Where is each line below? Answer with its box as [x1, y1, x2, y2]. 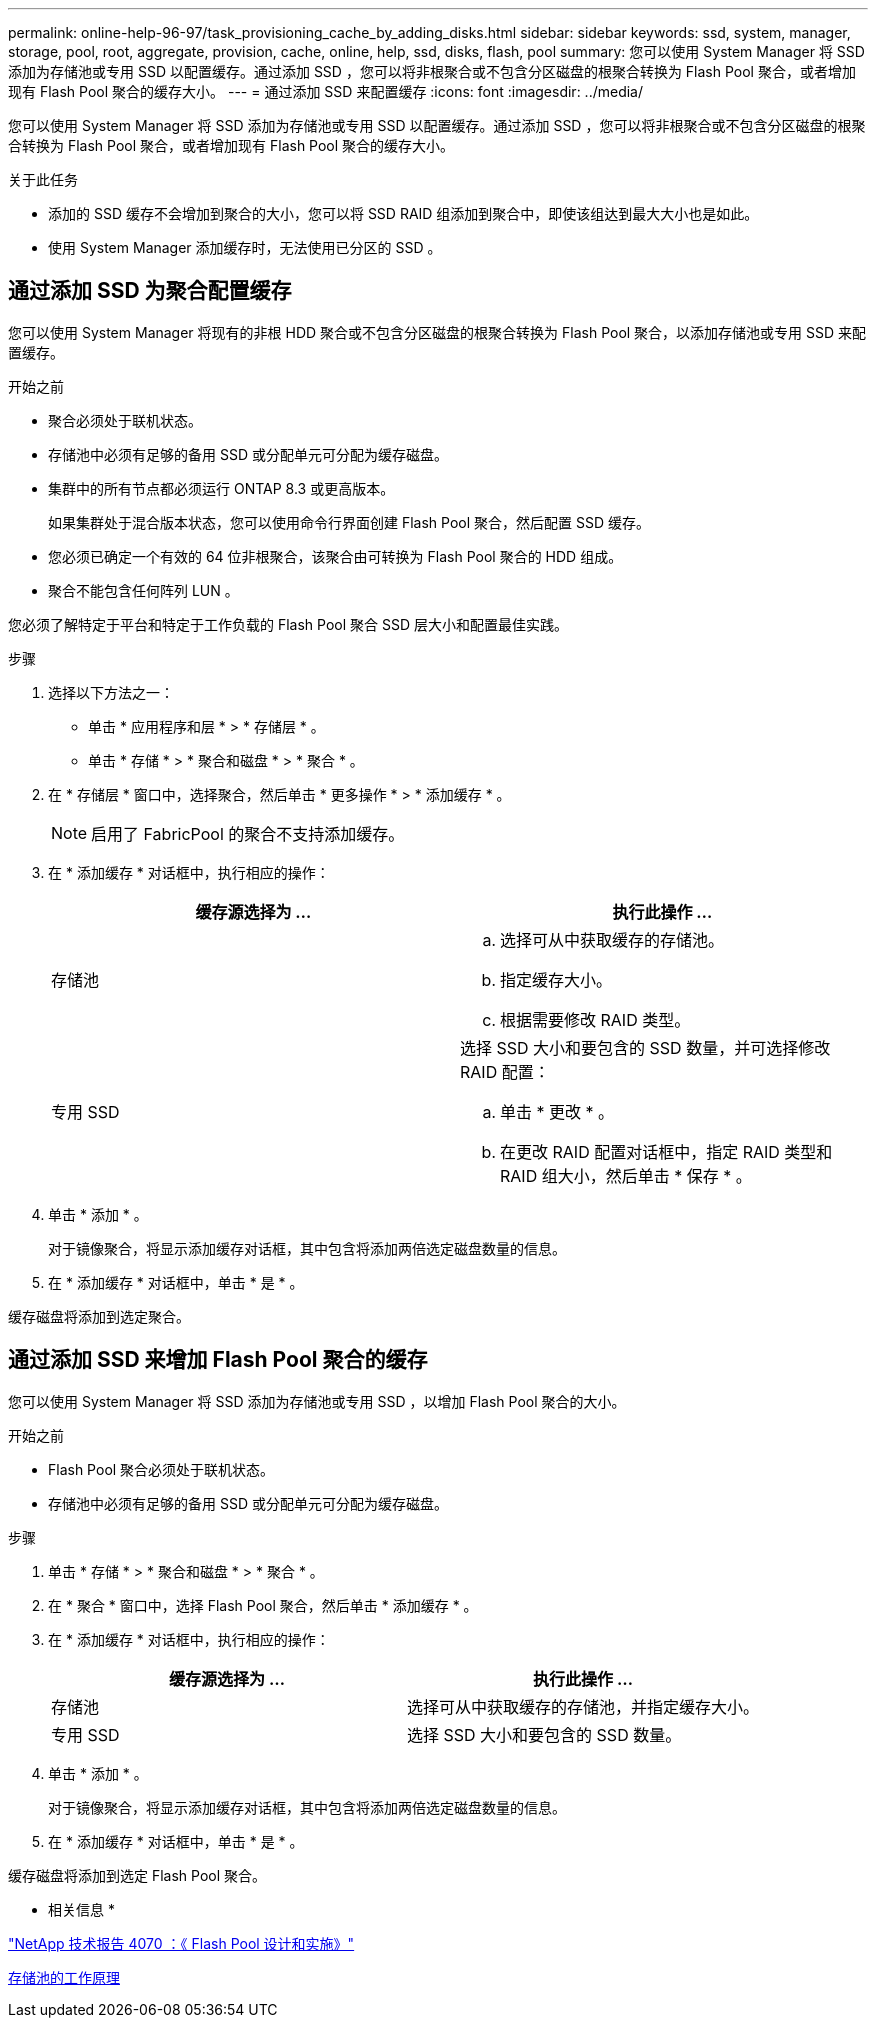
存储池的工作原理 [8, 1968, 120, 1986]
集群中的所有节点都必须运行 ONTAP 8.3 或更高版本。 [48, 479, 395, 497]
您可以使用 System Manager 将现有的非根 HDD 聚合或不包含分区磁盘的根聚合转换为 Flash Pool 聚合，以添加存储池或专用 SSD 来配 [8, 323, 867, 341]
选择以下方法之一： [48, 683, 174, 701]
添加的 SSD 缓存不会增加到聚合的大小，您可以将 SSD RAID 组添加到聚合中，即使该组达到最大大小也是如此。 [48, 205, 759, 222]
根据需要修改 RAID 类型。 [500, 1009, 691, 1030]
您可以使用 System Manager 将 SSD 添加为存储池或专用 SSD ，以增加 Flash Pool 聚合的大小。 [8, 1392, 626, 1410]
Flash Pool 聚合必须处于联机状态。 [48, 1460, 275, 1478]
